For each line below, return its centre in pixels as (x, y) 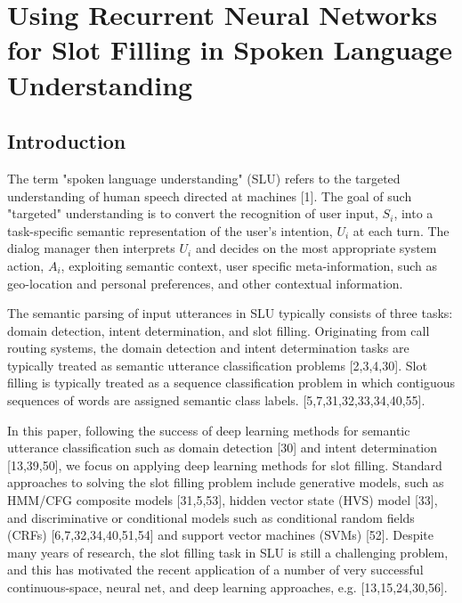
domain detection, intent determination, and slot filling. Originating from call (219, 330)
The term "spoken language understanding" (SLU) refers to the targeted (204, 178)
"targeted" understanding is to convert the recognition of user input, (193, 213)
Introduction (67, 141)
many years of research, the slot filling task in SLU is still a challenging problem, (228, 552)
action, (26, 265)
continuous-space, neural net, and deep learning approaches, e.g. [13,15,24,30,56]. (227, 587)
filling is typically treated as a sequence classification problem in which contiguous (231, 383)
